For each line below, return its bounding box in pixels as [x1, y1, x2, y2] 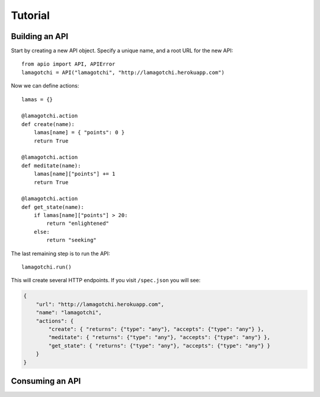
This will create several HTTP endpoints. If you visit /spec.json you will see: [11, 277, 201, 284]
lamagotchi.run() [21, 264, 72, 270]
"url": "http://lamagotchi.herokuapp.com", [36, 301, 164, 308]
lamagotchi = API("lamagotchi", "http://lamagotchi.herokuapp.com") [21, 69, 225, 76]
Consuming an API [11, 376, 81, 386]
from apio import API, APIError [21, 61, 116, 67]
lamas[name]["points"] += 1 [33, 170, 116, 177]
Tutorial [11, 9, 50, 22]
